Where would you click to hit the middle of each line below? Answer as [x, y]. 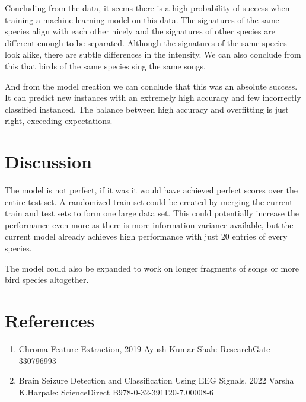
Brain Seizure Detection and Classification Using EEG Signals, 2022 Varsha [156, 380]
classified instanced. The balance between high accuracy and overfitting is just [147, 109]
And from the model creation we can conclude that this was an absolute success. [151, 86]
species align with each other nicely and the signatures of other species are [140, 31]
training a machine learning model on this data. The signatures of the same [142, 19]
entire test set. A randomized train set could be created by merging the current [149, 201]
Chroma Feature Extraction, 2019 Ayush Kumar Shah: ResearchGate [144, 348]
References [50, 320]
